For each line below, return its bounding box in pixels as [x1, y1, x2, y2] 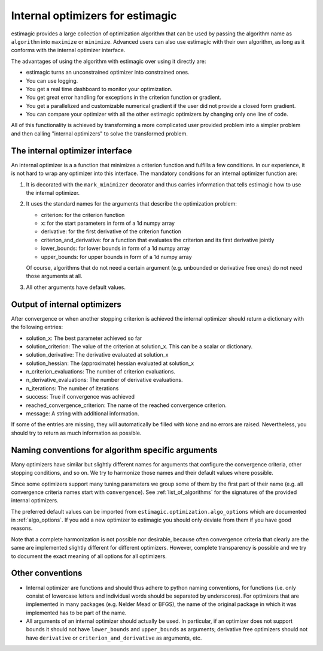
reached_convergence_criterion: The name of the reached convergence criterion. [26, 402, 227, 409]
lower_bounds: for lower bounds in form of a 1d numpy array [41, 245, 190, 252]
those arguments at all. [26, 273, 83, 280]
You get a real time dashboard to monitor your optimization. [26, 85, 173, 92]
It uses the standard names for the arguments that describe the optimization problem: [26, 200, 237, 207]
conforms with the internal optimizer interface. [11, 47, 126, 54]
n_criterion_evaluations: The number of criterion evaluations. [26, 368, 176, 375]
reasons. [11, 525, 33, 532]
